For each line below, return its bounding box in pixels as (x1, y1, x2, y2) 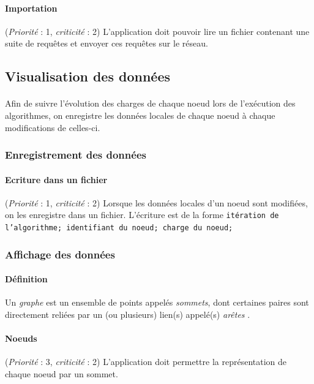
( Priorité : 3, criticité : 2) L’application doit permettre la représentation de (5, 355, 287, 368)
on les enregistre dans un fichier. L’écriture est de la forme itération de (5, 208, 279, 221)
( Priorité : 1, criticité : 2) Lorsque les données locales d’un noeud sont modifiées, (5, 196, 308, 209)
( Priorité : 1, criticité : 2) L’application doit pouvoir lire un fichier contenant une (5, 24, 310, 37)
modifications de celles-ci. (5, 121, 100, 134)
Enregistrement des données (5, 147, 146, 162)
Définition (5, 273, 48, 285)
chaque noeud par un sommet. (5, 367, 118, 380)
